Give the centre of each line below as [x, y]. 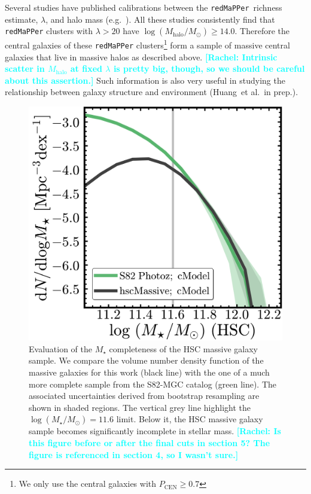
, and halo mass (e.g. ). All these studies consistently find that [160, 19]
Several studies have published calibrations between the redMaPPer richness [144, 7]
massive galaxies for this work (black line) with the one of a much [149, 372]
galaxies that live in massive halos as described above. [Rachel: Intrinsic [141, 57]
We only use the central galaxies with [88, 484]
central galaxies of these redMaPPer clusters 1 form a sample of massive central [147, 44]
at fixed [86, 68]
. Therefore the [262, 31]
